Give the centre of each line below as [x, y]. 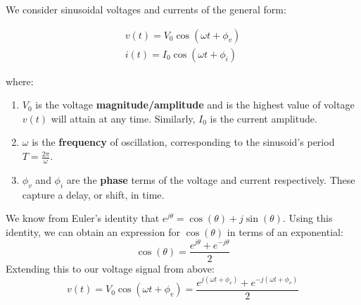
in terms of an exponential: [285, 231]
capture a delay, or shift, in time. [93, 194]
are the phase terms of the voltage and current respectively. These [211, 179]
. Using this [308, 218]
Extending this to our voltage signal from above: [110, 268]
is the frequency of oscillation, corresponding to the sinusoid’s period [183, 142]
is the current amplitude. [264, 118]
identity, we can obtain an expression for [93, 231]
